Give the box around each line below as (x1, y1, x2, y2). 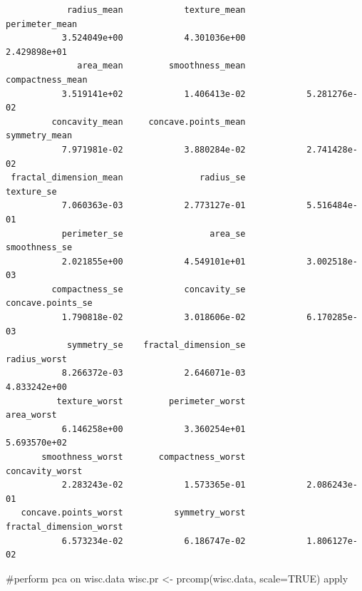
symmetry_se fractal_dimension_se (66, 340, 246, 351)
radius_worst (6, 354, 67, 364)
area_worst (6, 410, 57, 421)
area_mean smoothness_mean (77, 61, 246, 71)
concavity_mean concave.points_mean (51, 116, 246, 127)
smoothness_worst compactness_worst (41, 452, 246, 462)
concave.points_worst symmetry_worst (21, 508, 246, 518)
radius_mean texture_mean (66, 5, 246, 15)
